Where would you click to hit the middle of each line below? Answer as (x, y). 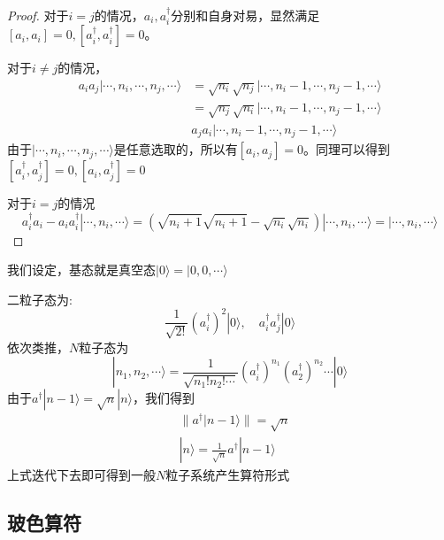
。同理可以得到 (347, 149)
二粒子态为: (40, 299)
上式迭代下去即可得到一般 (81, 475)
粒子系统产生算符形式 (228, 475)
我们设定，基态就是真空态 (81, 270)
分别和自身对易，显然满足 (245, 15)
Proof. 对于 (38, 15)
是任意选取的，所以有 (176, 149)
